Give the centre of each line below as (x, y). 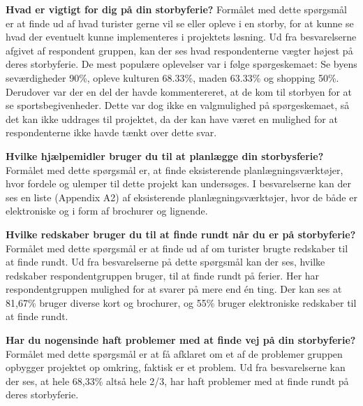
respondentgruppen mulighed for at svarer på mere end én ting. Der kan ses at (174, 289)
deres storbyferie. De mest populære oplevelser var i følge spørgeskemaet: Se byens (181, 64)
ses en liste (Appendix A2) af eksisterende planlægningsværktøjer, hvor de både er (181, 197)
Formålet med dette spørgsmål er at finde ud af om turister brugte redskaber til (177, 248)
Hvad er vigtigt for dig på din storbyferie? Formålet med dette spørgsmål (176, 9)
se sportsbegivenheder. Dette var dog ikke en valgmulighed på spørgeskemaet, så (178, 105)
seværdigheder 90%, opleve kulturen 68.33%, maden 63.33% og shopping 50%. (172, 77)
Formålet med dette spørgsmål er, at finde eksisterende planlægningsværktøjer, (175, 169)
